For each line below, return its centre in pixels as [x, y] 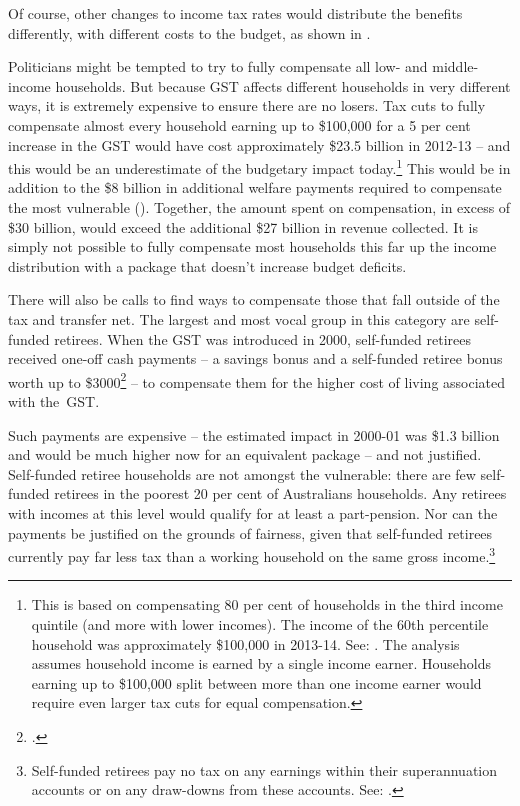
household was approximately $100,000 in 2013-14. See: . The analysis [245, 643]
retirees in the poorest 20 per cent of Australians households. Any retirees [280, 493]
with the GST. [54, 401]
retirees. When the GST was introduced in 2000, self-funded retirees [263, 338]
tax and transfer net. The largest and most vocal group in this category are [239, 318]
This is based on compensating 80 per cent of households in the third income [267, 604]
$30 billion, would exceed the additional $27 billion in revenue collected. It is [243, 226]
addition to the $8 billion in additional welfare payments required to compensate [255, 187]
